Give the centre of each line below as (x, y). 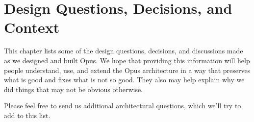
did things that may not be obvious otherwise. (74, 89)
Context (32, 27)
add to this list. (27, 115)
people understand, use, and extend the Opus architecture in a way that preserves (127, 70)
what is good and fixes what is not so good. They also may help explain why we (124, 80)
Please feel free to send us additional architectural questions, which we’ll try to (123, 106)
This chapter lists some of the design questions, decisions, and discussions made (124, 51)
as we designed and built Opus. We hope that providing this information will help (127, 60)
